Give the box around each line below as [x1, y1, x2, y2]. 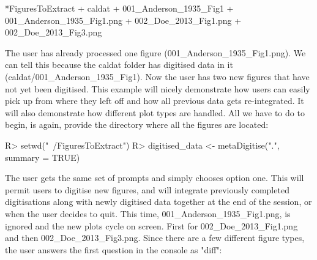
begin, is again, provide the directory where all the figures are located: [5, 118, 269, 131]
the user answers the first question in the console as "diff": [5, 243, 222, 256]
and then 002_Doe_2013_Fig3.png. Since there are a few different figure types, [5, 231, 305, 244]
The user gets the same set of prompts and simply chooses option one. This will [5, 171, 304, 184]
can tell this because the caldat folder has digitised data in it [5, 58, 233, 71]
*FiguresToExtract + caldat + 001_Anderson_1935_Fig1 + [5, 2, 234, 14]
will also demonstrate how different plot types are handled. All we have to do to [5, 106, 305, 119]
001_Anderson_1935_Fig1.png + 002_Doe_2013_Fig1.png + [5, 13, 242, 26]
